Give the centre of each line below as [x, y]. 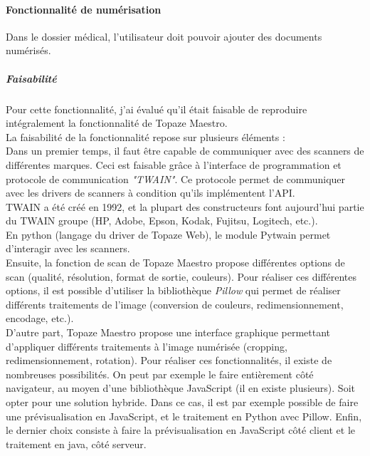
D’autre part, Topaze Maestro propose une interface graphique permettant [168, 332]
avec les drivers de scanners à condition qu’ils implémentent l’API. [150, 193]
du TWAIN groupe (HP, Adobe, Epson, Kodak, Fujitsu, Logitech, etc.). [162, 221]
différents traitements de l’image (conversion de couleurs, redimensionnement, [175, 304]
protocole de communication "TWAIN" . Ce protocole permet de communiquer [176, 178]
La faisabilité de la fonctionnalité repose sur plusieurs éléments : [146, 136]
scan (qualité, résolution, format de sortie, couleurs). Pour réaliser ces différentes [181, 276]
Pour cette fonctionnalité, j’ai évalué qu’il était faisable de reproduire [157, 109]
